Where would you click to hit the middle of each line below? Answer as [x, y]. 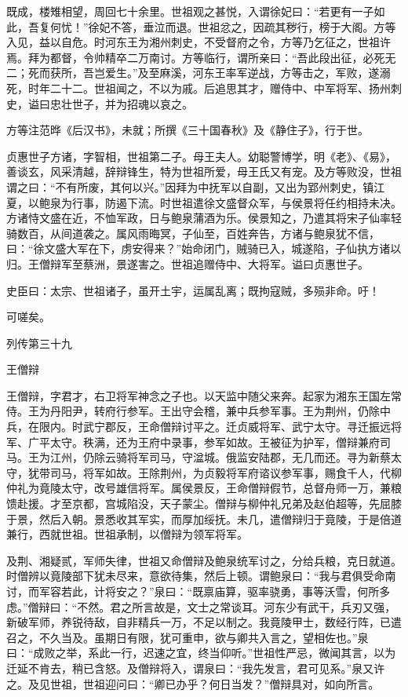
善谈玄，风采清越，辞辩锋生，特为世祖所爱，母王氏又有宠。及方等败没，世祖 [204, 172]
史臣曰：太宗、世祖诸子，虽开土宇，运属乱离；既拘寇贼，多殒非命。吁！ [193, 290]
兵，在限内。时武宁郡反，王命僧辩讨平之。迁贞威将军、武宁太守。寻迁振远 [199, 427]
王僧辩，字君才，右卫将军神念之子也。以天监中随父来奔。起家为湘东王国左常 [204, 395]
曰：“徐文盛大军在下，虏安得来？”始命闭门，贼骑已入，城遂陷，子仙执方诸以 [204, 248]
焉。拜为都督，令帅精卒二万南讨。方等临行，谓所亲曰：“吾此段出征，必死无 [201, 57]
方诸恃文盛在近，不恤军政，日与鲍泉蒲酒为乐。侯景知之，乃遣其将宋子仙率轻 [204, 218]
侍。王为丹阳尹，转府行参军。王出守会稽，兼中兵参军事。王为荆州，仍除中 [199, 411]
